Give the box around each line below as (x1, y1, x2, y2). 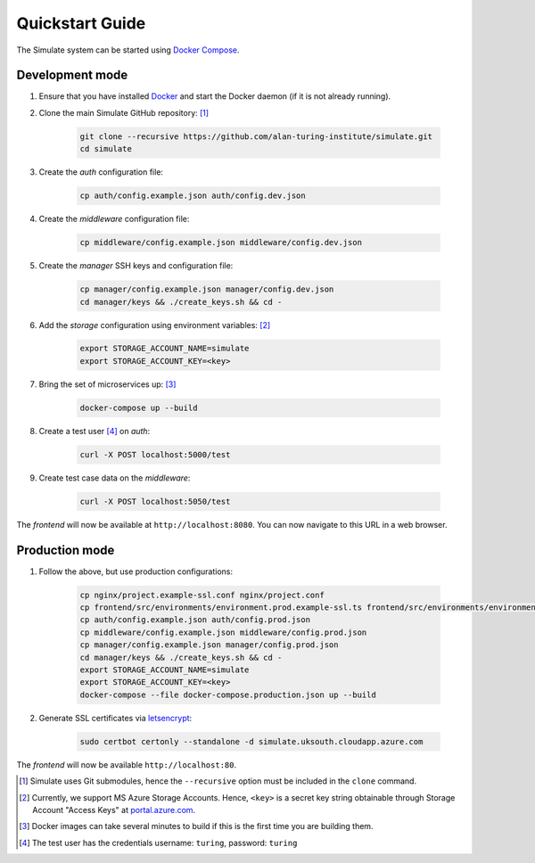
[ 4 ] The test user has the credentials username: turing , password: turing (19, 837, 298, 848)
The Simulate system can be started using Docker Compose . (16, 45, 240, 55)
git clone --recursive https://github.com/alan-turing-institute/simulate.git (79, 131, 432, 142)
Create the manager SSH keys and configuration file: (38, 260, 234, 271)
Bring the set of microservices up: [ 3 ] (38, 379, 177, 390)
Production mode (16, 542, 115, 557)
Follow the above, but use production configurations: (38, 566, 234, 577)
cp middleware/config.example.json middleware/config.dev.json (79, 237, 363, 248)
